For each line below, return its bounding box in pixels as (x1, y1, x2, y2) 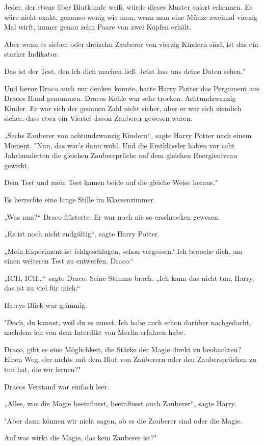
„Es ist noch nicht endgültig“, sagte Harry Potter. (4, 228, 160, 239)
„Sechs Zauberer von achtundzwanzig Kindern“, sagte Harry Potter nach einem (4, 129, 252, 140)
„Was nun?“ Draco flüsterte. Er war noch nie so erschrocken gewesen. (4, 211, 220, 222)
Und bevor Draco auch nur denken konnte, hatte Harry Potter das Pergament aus (4, 83, 260, 93)
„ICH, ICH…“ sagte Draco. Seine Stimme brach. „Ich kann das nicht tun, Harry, (4, 272, 254, 283)
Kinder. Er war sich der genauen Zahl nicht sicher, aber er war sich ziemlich (4, 102, 242, 113)
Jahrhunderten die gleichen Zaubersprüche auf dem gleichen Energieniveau (4, 150, 237, 161)
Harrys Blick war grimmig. (4, 300, 87, 310)
